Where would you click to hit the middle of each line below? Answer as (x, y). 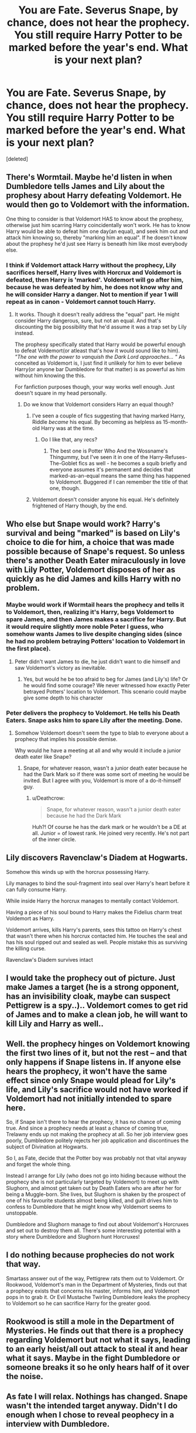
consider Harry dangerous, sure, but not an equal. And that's (88, 321)
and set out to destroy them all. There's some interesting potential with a (93, 1230)
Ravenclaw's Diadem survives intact (50, 959)
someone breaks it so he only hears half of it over (98, 1367)
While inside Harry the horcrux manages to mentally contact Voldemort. (92, 901)
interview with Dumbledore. (58, 1424)
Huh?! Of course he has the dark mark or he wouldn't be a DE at (109, 827)
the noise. (25, 1377)
